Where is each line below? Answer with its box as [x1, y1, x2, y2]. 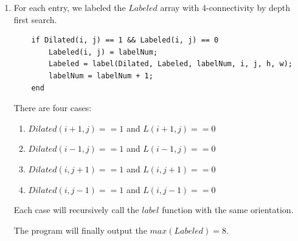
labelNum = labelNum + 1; [49, 71, 153, 80]
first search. [13, 13, 57, 25]
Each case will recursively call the [13, 203, 139, 216]
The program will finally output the [13, 223, 147, 236]
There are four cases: [13, 101, 92, 114]
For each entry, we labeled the [13, 1, 126, 13]
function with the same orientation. [162, 203, 294, 216]
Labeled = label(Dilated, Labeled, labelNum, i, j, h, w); [49, 59, 293, 69]
